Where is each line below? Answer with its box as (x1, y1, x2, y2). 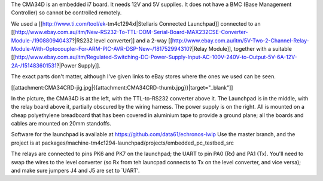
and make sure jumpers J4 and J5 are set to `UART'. (11, 167, 140, 174)
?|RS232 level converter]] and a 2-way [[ (72, 36, 173, 44)
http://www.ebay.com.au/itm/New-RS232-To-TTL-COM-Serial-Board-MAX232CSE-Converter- (15, 29, 248, 36)
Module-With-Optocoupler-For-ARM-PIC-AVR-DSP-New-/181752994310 (11, 45, 190, 52)
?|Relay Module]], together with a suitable (189, 45, 292, 52)
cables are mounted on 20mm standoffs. (11, 120, 112, 127)
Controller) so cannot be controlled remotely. (11, 9, 122, 16)
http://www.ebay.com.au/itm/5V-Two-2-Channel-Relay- (172, 36, 309, 44)
